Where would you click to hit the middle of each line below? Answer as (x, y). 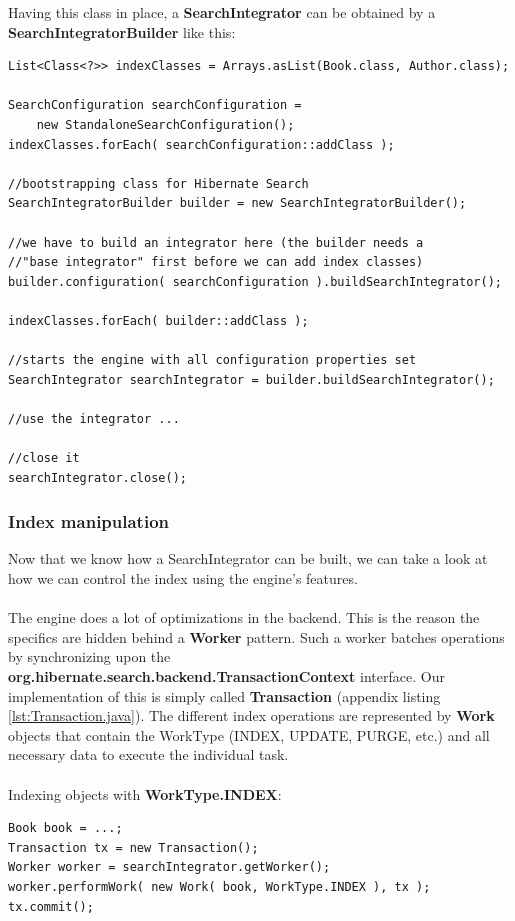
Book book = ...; (65, 828)
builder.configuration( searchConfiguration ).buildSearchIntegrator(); (255, 281)
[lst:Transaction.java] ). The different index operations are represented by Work (251, 715)
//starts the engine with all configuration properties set (212, 360)
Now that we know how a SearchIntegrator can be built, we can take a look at (248, 558)
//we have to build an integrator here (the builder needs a (216, 242)
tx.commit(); (51, 906)
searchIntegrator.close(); (97, 477)
